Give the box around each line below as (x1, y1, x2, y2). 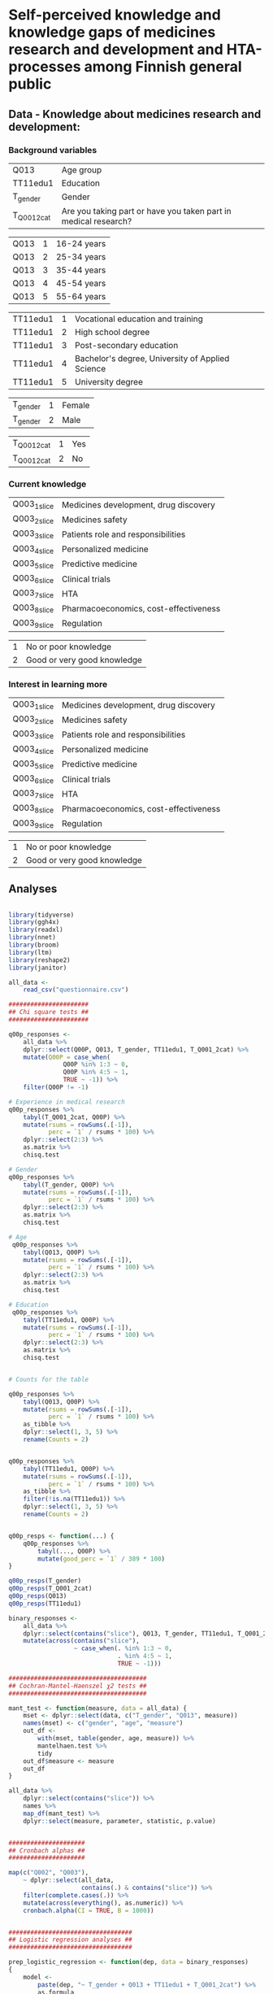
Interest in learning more (8, 678, 108, 690)
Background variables (8, 144, 97, 155)
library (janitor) (8, 964, 67, 972)
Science (74, 364, 106, 375)
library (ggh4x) (8, 918, 60, 926)
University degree (74, 377, 144, 388)
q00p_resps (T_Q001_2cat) (8, 1584, 93, 1593)
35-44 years (55, 264, 106, 276)
